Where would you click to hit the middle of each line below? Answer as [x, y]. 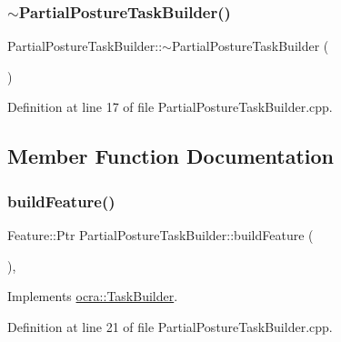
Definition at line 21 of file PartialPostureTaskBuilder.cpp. [170, 326]
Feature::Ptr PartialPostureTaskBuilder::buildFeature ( [160, 235]
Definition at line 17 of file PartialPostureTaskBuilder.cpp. [170, 107]
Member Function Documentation [171, 156]
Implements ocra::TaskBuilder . [93, 296]
